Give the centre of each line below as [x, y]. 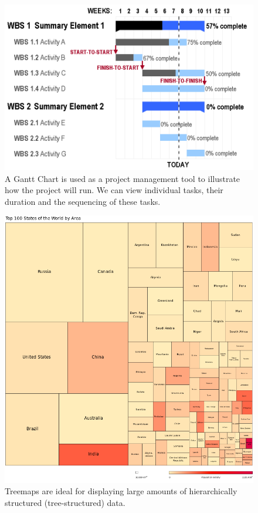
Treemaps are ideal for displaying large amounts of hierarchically [121, 491]
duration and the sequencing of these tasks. [83, 201]
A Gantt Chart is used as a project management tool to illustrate [123, 178]
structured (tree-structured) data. [65, 502]
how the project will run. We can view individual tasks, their [114, 190]
